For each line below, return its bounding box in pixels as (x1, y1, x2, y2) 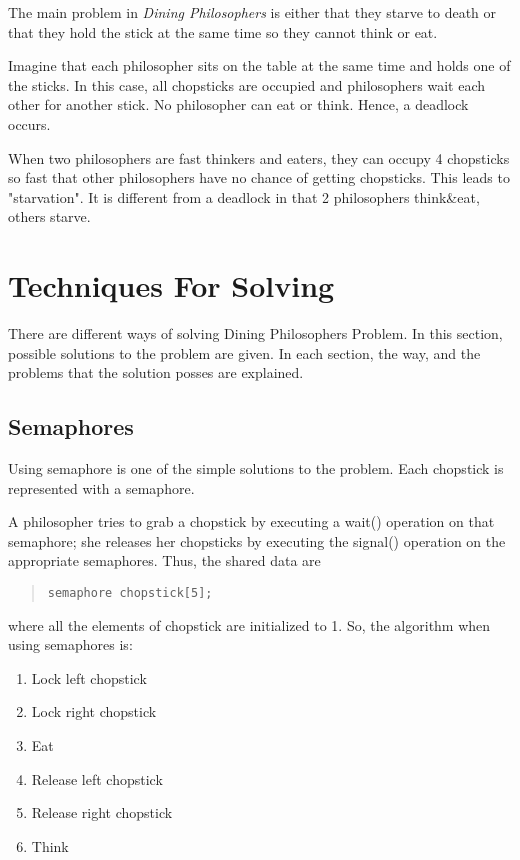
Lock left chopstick (31, 667, 147, 688)
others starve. (8, 206, 91, 227)
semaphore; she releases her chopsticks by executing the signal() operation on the (8, 530, 506, 551)
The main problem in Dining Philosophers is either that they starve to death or (8, 2, 497, 22)
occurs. (8, 113, 51, 134)
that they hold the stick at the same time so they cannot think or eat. (8, 21, 438, 42)
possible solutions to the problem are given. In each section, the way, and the (8, 342, 481, 363)
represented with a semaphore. (8, 477, 195, 498)
